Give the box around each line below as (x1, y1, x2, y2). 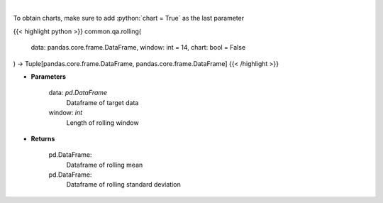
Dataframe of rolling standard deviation (66, 180, 181, 189)
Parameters (30, 72, 67, 81)
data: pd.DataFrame (48, 89, 108, 97)
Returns (30, 134, 55, 143)
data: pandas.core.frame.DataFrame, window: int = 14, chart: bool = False (30, 43, 246, 52)
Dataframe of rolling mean (66, 160, 143, 169)
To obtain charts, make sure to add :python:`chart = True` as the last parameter (13, 14, 245, 23)
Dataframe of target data (66, 98, 139, 106)
